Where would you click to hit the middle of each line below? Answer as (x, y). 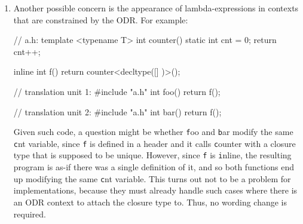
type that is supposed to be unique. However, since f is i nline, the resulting (152, 155)
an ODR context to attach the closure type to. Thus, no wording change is (150, 202)
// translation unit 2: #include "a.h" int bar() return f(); (117, 111)
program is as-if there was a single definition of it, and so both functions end (154, 167)
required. (30, 214)
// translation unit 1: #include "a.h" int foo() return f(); (117, 91)
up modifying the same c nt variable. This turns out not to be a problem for (152, 178)
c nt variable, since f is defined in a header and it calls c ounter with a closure (154, 143)
